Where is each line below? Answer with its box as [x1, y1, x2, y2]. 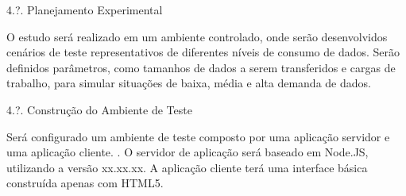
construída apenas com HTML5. [6, 175, 164, 191]
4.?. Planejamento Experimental [6, 2, 163, 17]
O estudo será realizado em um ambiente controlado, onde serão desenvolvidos [6, 28, 388, 44]
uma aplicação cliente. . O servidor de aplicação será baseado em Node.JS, [6, 144, 369, 160]
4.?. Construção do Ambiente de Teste [6, 101, 192, 117]
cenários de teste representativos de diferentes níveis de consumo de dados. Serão [6, 44, 400, 60]
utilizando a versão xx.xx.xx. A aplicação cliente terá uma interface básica [6, 159, 368, 175]
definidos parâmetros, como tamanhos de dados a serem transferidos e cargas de [6, 59, 396, 75]
